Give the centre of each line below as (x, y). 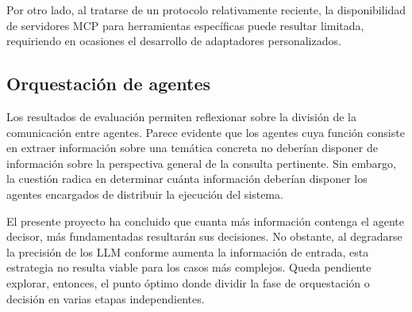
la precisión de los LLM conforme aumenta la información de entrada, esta (188, 251)
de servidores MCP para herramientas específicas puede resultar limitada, (185, 25)
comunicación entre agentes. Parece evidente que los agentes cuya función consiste (206, 132)
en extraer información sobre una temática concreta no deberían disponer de (192, 148)
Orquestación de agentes (109, 84)
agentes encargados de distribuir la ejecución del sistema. (145, 194)
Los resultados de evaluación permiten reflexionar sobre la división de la (181, 116)
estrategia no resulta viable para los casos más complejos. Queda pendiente (189, 267)
